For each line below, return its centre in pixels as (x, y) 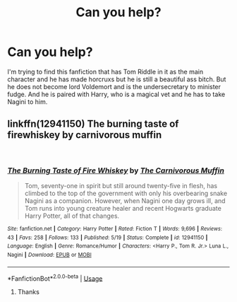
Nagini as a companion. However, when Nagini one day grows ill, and (125, 201)
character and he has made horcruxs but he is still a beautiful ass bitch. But (117, 79)
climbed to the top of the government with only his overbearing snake (126, 193)
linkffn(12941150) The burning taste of (93, 124)
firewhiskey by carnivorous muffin (85, 135)
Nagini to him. (28, 101)
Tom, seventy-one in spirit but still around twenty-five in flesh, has (121, 186)
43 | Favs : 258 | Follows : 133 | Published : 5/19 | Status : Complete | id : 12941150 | (108, 238)
